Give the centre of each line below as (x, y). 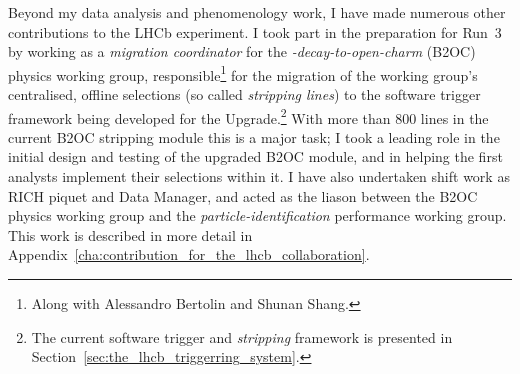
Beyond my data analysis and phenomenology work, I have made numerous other (257, 12)
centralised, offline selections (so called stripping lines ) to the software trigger (244, 94)
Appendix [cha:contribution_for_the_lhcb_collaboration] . (189, 254)
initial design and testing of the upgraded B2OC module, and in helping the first (255, 156)
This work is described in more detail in (130, 234)
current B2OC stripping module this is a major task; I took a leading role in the (254, 136)
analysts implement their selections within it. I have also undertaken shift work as (259, 176)
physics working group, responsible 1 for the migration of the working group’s (243, 73)
